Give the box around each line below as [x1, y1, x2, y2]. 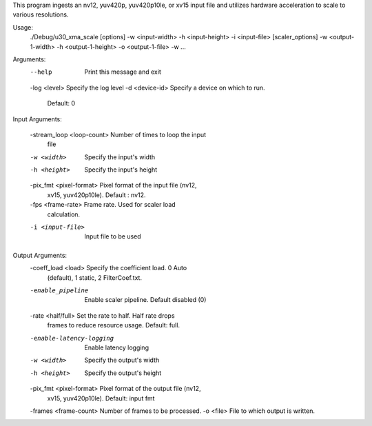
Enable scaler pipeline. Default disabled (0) [84, 296, 207, 304]
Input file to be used [84, 232, 141, 241]
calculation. [47, 210, 81, 219]
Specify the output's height [84, 369, 162, 377]
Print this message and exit [84, 68, 161, 76]
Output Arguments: [12, 251, 68, 259]
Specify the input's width [84, 152, 156, 161]
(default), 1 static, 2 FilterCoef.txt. [47, 273, 143, 282]
